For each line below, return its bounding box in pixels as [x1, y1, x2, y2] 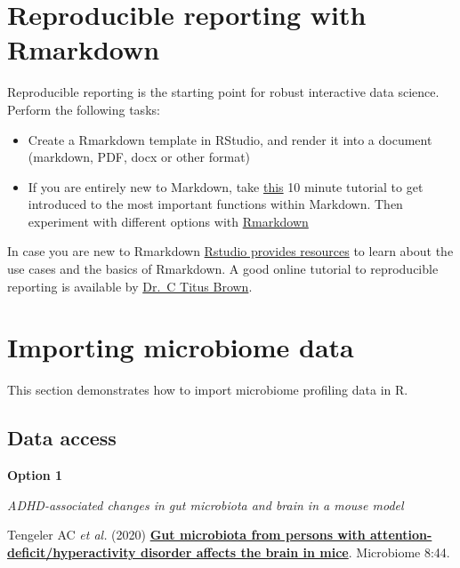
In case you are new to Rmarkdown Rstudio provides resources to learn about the [7, 242, 454, 260]
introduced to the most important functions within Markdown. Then [28, 195, 403, 213]
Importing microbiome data [7, 329, 354, 365]
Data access [7, 424, 117, 452]
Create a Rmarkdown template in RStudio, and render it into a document [28, 130, 432, 148]
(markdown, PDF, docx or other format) [28, 148, 251, 166]
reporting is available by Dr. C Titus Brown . [7, 276, 253, 295]
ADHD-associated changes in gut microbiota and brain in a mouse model [7, 495, 404, 514]
